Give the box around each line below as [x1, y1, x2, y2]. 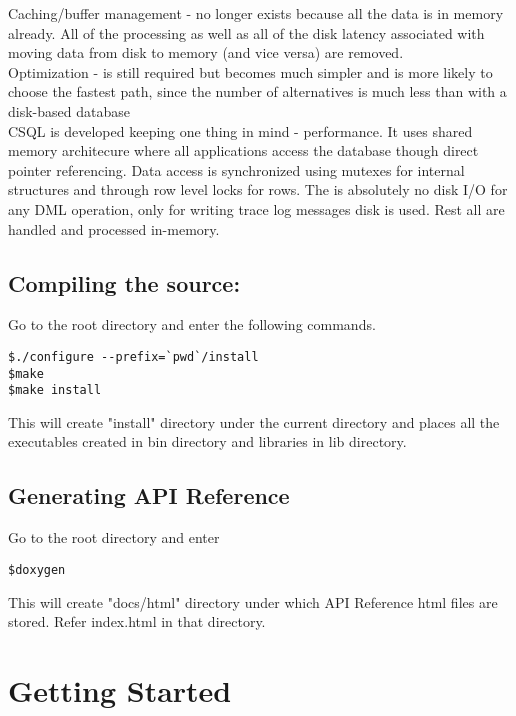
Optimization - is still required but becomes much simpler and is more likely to [8, 61, 493, 82]
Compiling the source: [8, 267, 241, 298]
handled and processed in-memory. [8, 218, 220, 239]
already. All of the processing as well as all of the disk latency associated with [8, 22, 485, 43]
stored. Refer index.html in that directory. [8, 611, 266, 632]
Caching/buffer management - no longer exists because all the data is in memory [8, 3, 504, 23]
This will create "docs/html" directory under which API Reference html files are [8, 591, 498, 612]
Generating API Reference [8, 480, 290, 511]
